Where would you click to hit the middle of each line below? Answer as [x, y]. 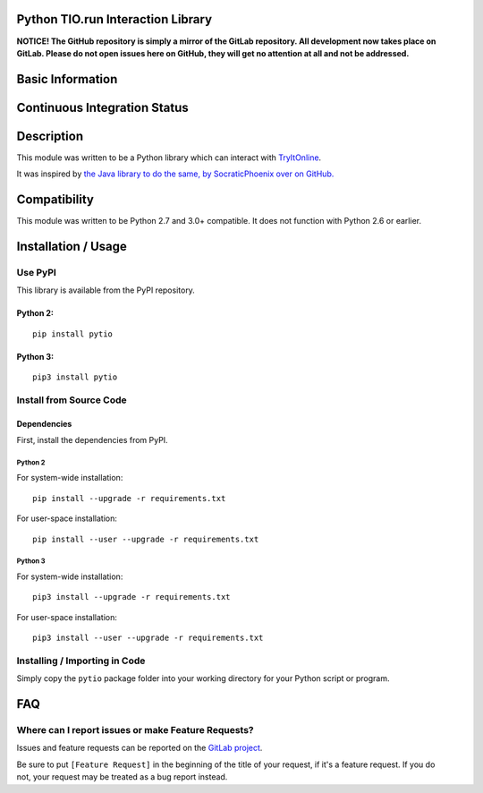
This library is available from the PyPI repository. [106, 290]
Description [50, 136]
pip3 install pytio [75, 377]
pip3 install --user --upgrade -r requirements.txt [148, 638]
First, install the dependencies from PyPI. [93, 440]
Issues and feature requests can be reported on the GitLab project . [140, 748]
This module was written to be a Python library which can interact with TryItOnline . [169, 158]
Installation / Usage [72, 246]
